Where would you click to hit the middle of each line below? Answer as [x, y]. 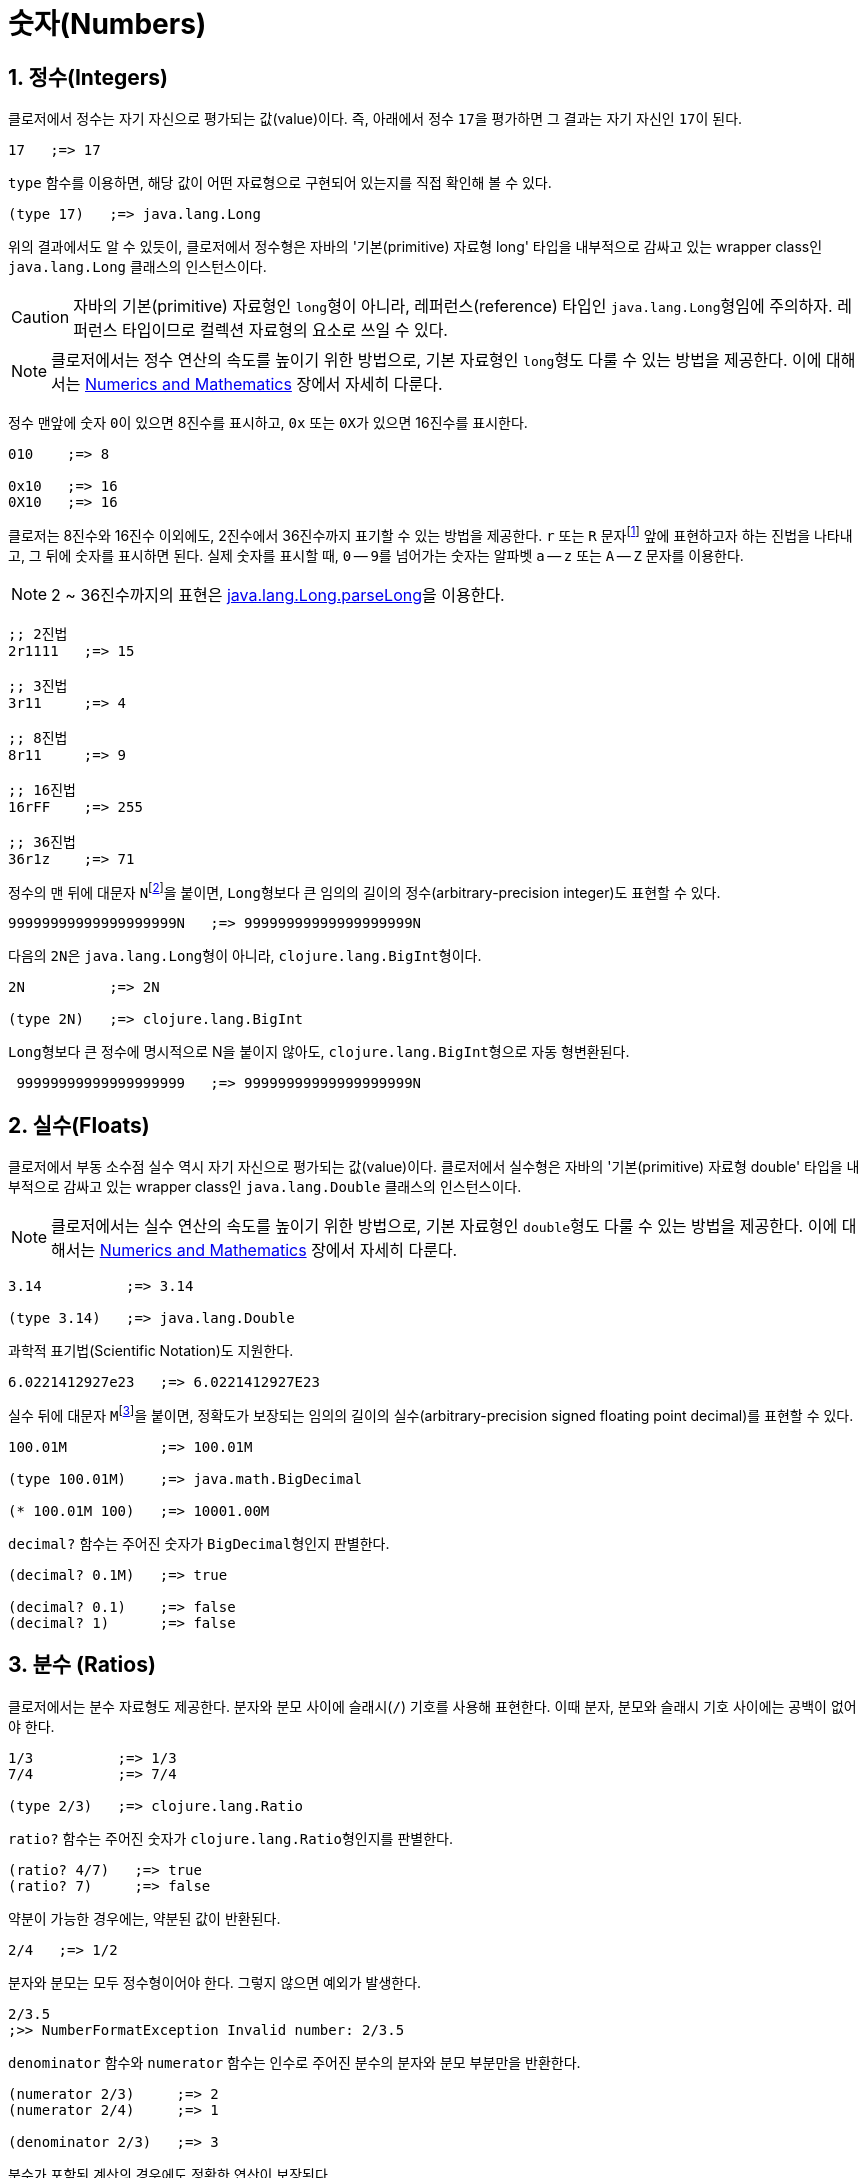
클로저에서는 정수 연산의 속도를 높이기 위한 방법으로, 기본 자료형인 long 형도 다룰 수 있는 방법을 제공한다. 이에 [436, 360]
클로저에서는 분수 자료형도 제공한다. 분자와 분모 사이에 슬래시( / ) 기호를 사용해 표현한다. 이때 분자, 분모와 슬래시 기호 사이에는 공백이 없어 [432, 1706]
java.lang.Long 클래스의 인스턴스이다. [137, 267]
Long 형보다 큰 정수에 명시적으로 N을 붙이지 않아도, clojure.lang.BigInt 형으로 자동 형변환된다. [319, 1052]
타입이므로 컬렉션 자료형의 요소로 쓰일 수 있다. [284, 330]
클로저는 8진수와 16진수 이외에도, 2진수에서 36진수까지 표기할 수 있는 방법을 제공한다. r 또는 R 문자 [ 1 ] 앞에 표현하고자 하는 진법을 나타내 [430, 534]
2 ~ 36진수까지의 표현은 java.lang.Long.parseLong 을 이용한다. [278, 594]
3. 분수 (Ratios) [82, 1665]
